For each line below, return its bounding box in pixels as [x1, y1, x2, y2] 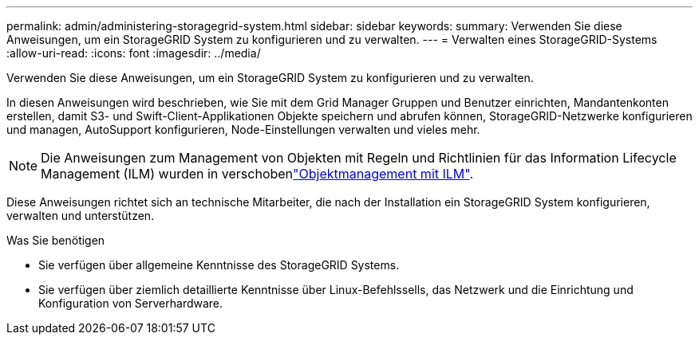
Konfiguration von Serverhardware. [38, 296, 223, 310]
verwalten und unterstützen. [6, 209, 155, 222]
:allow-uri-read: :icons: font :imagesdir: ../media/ [6, 46, 261, 60]
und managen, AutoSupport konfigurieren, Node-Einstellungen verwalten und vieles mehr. [6, 123, 480, 136]
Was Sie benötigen [6, 233, 105, 247]
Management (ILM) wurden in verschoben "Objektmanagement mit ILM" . [41, 166, 474, 182]
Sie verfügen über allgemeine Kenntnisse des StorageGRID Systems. [38, 258, 400, 272]
